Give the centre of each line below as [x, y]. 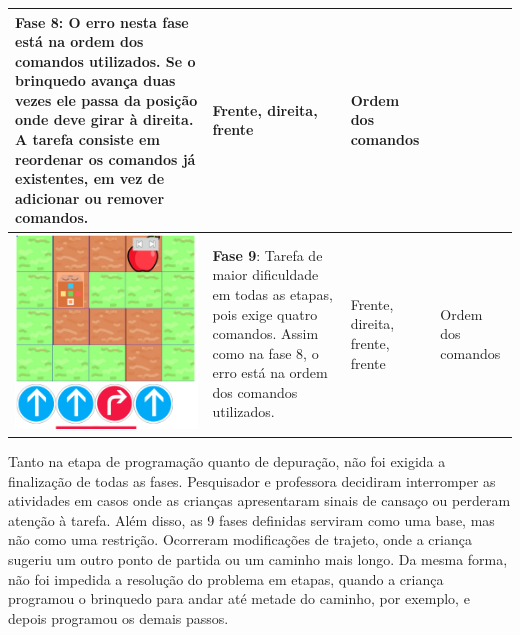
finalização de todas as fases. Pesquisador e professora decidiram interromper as [252, 480]
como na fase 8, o [265, 352]
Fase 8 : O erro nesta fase [102, 21]
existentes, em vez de [90, 178]
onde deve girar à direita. [104, 119]
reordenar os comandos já [105, 158]
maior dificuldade [265, 274]
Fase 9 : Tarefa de [267, 254]
